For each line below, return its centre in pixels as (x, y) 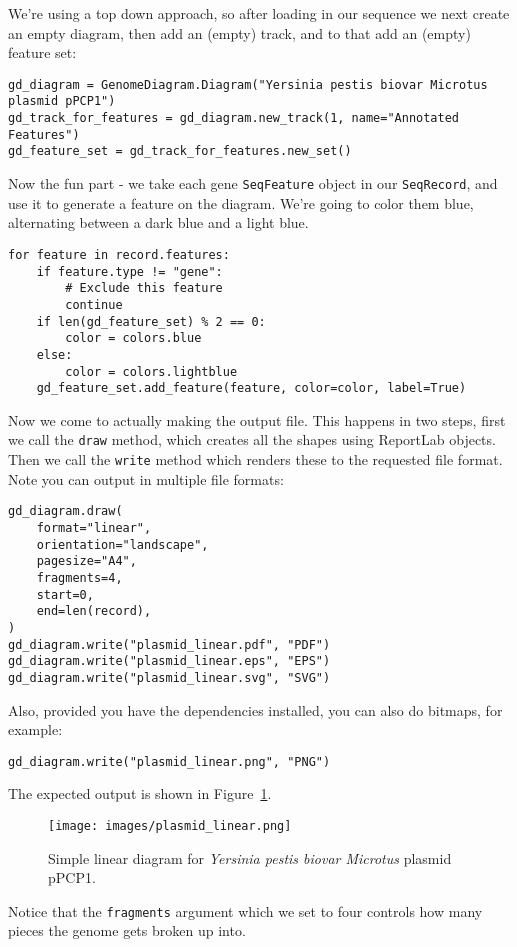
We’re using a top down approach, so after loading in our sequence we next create (259, 13)
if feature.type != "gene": (129, 271)
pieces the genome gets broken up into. (127, 930)
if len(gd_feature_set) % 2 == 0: (151, 321)
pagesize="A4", (86, 561)
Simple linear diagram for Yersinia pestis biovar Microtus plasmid (250, 857)
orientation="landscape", (122, 544)
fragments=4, (79, 577)
